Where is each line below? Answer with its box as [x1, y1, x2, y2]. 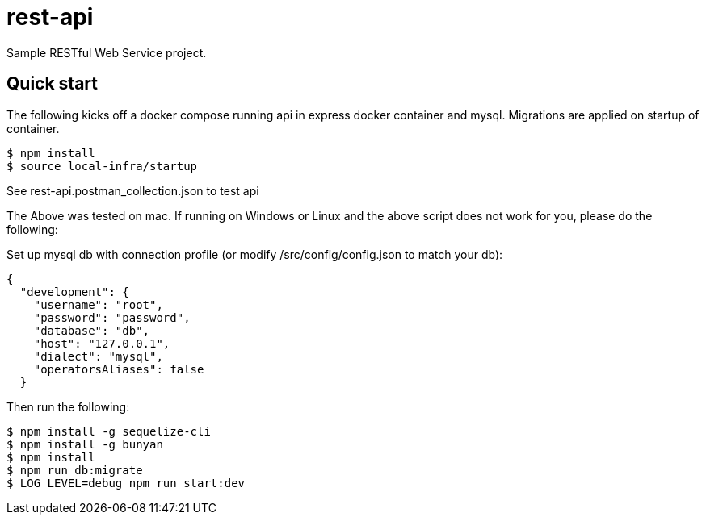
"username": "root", [33, 298, 163, 311]
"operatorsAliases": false [33, 362, 204, 376]
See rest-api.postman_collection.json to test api [6, 183, 259, 198]
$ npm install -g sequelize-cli [6, 424, 211, 438]
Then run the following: [6, 399, 130, 414]
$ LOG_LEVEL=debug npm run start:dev [6, 476, 246, 490]
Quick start [6, 73, 98, 94]
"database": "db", [33, 323, 150, 337]
